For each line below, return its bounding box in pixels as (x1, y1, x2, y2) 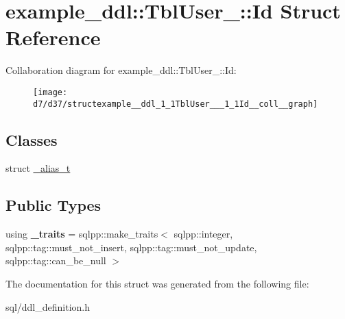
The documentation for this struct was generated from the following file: (5, 277, 309, 290)
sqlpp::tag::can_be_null (5, 253, 106, 268)
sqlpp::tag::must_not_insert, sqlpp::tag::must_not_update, (5, 240, 257, 254)
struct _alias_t (5, 161, 71, 175)
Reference (5, 23, 101, 51)
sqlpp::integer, (174, 227, 233, 241)
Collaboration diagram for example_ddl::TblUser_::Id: (5, 63, 237, 77)
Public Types (5, 194, 102, 216)
